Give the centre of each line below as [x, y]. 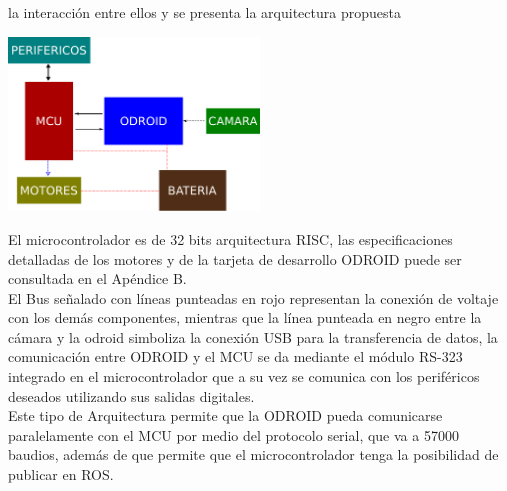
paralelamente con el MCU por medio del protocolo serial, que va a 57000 [233, 434]
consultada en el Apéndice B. [97, 278]
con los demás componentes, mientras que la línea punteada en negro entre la [245, 317]
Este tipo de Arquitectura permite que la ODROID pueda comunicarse [225, 415]
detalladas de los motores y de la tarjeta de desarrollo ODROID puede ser [235, 258]
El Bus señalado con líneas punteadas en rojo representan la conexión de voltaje [253, 297]
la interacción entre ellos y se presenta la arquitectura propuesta [204, 12]
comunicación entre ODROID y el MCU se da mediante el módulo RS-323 [235, 356]
